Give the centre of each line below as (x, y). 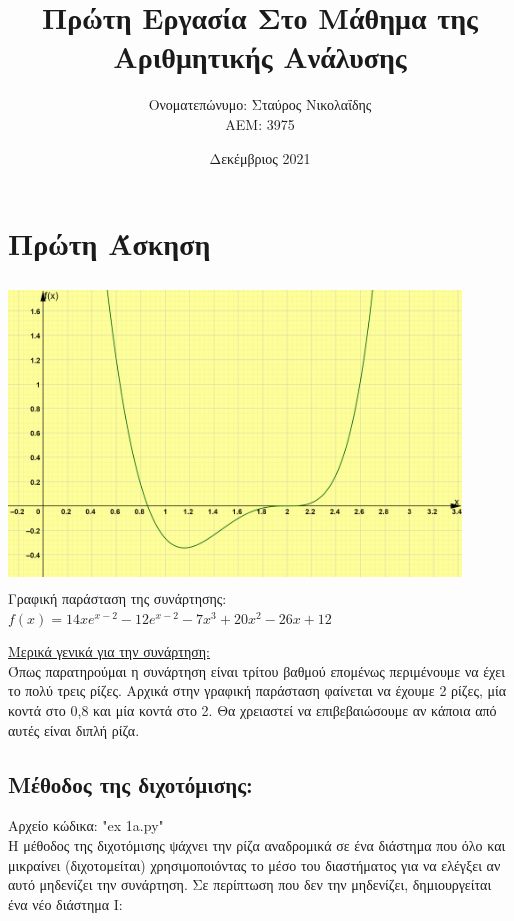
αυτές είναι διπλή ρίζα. (74, 729)
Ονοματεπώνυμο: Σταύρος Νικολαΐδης (260, 104)
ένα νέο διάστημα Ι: (65, 903)
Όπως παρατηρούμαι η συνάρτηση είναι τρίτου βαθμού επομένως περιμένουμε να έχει (256, 670)
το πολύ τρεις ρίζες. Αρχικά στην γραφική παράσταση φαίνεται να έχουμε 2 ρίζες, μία (257, 690)
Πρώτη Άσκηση (109, 243)
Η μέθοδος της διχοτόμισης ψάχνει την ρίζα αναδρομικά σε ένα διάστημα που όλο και (257, 844)
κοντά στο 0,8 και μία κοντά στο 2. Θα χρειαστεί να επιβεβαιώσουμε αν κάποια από (252, 709)
